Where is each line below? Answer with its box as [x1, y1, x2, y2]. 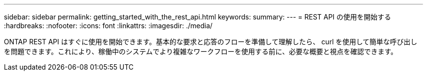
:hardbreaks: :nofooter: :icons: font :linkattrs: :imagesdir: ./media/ [4, 21, 213, 30]
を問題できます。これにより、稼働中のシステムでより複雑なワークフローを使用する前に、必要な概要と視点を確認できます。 [4, 47, 398, 56]
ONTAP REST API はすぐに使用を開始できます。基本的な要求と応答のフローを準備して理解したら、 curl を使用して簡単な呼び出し [4, 37, 418, 46]
